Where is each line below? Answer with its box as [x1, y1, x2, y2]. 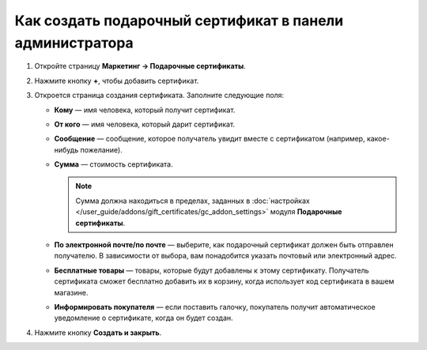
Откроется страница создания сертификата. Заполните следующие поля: [34, 91, 285, 100]
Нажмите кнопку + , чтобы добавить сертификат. [34, 76, 199, 85]
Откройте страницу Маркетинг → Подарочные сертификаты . [34, 62, 247, 71]
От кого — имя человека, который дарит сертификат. [54, 119, 236, 129]
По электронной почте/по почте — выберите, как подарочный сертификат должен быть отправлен [54, 240, 394, 250]
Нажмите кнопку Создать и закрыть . [34, 328, 162, 337]
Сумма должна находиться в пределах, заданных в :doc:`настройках [75, 196, 310, 205]
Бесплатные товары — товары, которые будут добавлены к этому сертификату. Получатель [54, 265, 369, 275]
